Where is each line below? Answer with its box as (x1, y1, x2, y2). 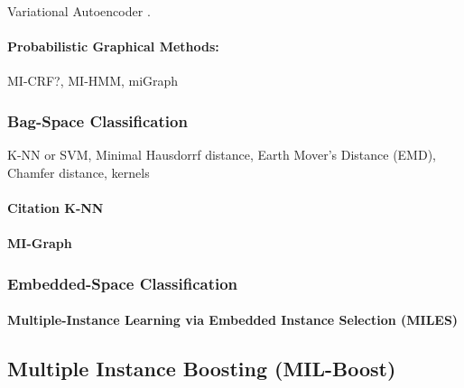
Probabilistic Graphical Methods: (7, 37, 219, 56)
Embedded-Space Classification (7, 272, 238, 294)
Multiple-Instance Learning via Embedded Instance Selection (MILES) (7, 310, 459, 329)
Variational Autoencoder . (7, 2, 151, 20)
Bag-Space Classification (7, 109, 188, 132)
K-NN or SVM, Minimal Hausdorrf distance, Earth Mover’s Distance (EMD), (7, 145, 436, 164)
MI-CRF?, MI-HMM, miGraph (7, 71, 179, 90)
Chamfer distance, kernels (7, 162, 150, 181)
